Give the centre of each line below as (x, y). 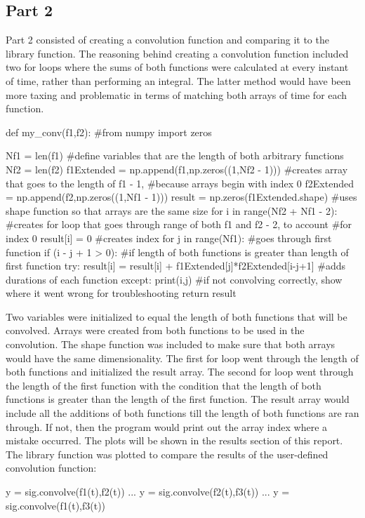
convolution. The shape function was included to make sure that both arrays (171, 344)
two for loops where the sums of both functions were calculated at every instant (177, 67)
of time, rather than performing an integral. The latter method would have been (178, 80)
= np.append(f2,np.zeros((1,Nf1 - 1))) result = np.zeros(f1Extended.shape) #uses (181, 197)
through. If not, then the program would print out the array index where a (167, 426)
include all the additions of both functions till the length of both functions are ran (182, 413)
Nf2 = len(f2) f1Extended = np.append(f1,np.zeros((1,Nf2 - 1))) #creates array (177, 169)
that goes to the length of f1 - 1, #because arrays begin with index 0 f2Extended (180, 183)
